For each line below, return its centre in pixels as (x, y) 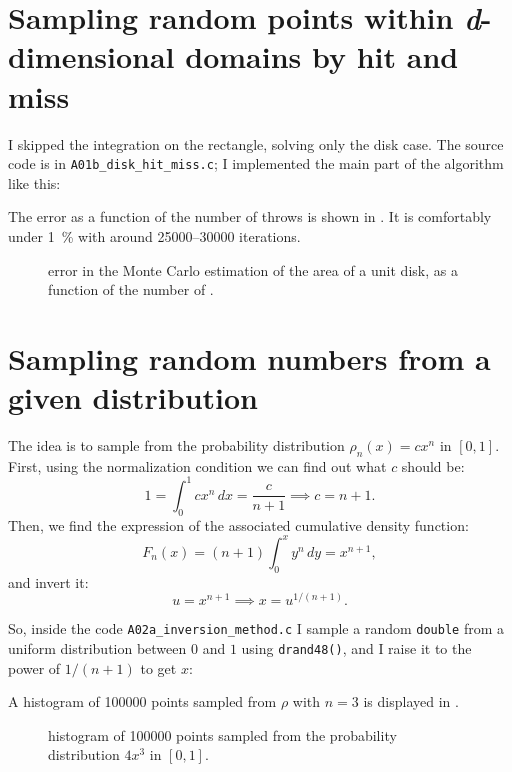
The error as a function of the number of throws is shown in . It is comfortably (250, 216)
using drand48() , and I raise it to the (356, 647)
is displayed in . (411, 701)
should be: (433, 465)
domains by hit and (322, 56)
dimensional (91, 56)
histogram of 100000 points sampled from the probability (222, 734)
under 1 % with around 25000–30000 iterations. (154, 235)
